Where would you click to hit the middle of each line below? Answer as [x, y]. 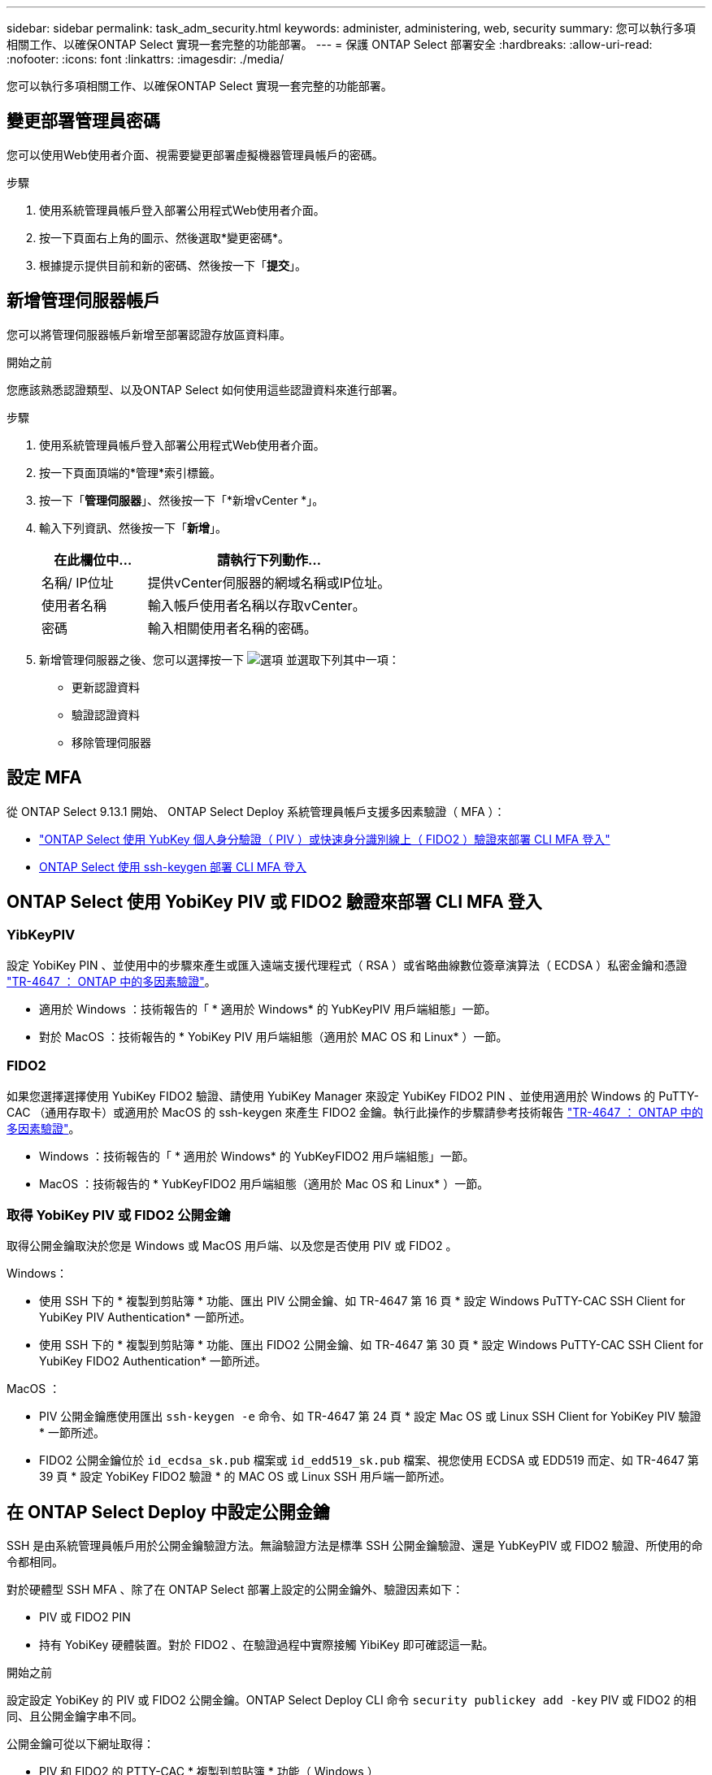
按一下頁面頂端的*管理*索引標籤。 [130, 472]
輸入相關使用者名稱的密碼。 [232, 628]
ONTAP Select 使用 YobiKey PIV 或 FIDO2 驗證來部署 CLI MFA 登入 [274, 901]
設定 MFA [44, 778]
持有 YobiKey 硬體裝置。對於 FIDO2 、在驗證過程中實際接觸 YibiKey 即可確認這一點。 [267, 1645]
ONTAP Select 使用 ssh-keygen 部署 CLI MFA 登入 [173, 866]
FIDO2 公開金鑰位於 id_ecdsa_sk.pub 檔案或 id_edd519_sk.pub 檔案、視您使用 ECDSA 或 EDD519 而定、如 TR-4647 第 [369, 1460]
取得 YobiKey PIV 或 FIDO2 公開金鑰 [119, 1215]
